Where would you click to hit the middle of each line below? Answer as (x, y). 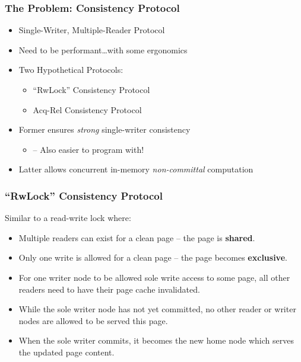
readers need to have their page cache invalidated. (109, 289)
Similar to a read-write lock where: (68, 218)
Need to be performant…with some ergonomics (103, 49)
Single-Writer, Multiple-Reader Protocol (92, 30)
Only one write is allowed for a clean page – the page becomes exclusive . (153, 257)
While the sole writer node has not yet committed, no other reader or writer (157, 309)
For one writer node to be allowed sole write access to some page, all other (154, 277)
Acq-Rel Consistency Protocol (87, 109)
